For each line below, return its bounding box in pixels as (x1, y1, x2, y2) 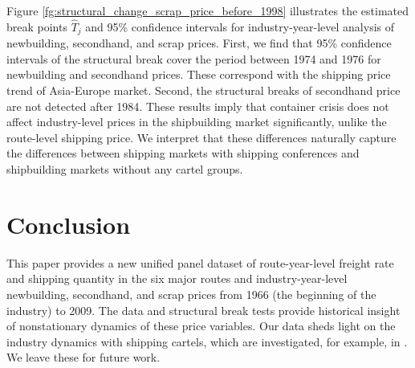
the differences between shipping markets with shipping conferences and (6, 145, 360, 162)
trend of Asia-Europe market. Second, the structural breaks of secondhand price (6, 82, 401, 99)
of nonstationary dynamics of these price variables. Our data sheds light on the (6, 317, 396, 334)
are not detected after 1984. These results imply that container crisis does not (6, 97, 389, 114)
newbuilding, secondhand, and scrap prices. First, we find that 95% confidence (6, 35, 392, 51)
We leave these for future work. (6, 349, 161, 366)
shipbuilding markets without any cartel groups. (6, 161, 243, 178)
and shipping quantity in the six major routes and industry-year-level (6, 270, 348, 287)
